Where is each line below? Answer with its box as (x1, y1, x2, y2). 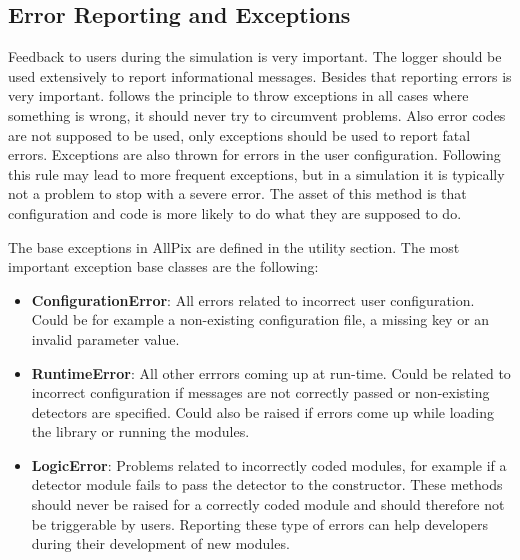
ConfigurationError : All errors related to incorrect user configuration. (31, 289, 475, 310)
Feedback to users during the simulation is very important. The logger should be (8, 46, 502, 67)
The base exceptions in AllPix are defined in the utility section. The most (8, 236, 460, 257)
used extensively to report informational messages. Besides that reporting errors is (8, 65, 512, 86)
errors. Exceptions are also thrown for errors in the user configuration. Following (8, 144, 501, 165)
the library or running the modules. (31, 421, 250, 442)
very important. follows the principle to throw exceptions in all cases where (8, 85, 469, 106)
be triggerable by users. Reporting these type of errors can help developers (31, 513, 489, 534)
